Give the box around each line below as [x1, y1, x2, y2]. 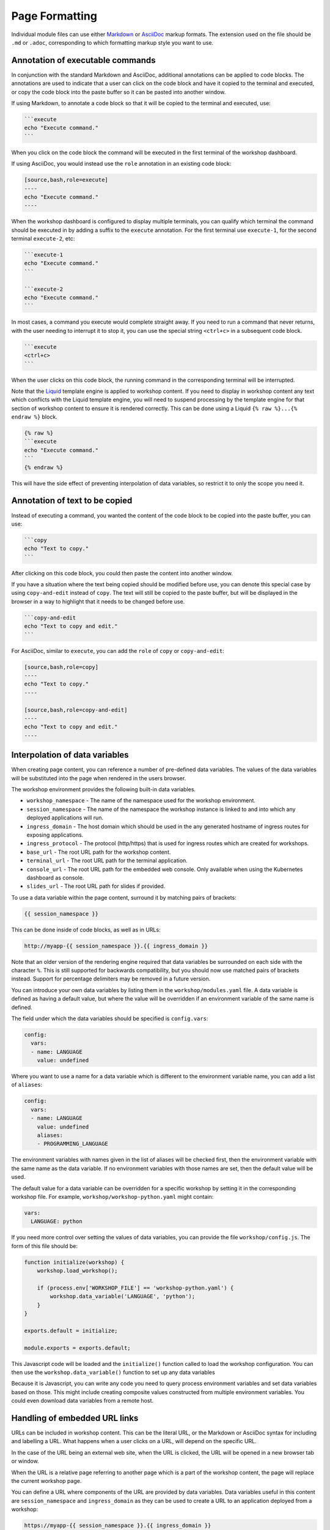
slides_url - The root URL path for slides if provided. [26, 883, 166, 890]
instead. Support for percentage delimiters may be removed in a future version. [11, 975, 211, 982]
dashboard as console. [26, 874, 84, 881]
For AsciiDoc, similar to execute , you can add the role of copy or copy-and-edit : [11, 647, 224, 654]
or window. [11, 1457, 39, 1465]
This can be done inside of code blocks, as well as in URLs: [11, 926, 161, 933]
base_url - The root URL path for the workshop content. [26, 848, 171, 856]
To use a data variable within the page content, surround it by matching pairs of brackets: [11, 894, 237, 901]
